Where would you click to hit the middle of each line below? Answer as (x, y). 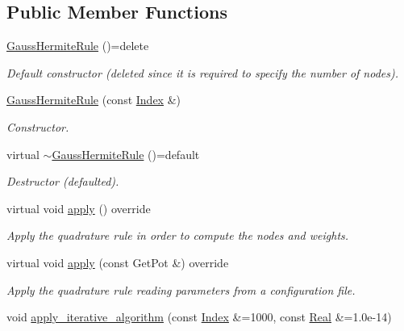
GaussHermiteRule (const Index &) (94, 100)
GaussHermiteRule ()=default (126, 154)
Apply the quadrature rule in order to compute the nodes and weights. (178, 235)
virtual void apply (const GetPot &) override (118, 262)
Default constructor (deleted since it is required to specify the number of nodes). (202, 72)
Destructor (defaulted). (63, 181)
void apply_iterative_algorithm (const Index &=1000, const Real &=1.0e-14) (199, 317)
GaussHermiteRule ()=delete (78, 46)
